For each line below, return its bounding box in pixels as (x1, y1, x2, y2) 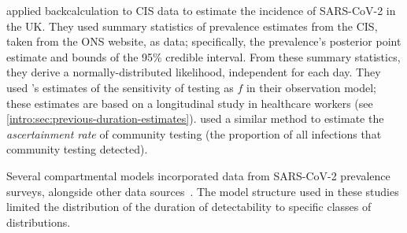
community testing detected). (6, 141, 148, 157)
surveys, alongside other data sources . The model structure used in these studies (6, 183, 399, 199)
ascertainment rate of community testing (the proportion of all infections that (6, 125, 382, 142)
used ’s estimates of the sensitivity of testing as (6, 79, 234, 95)
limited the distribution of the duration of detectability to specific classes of (6, 198, 372, 215)
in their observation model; (246, 79, 377, 95)
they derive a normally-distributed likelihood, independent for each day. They (6, 64, 381, 80)
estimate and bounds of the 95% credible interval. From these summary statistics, (6, 48, 401, 65)
